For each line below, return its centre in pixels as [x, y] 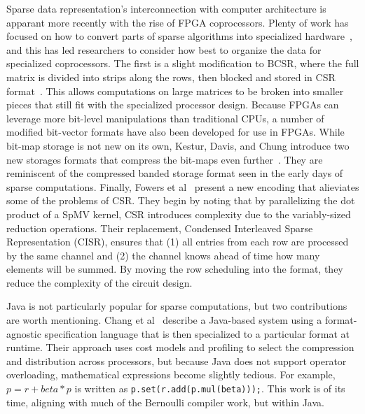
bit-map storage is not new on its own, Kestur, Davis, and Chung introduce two [178, 145]
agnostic [24, 333]
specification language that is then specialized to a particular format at [197, 333]
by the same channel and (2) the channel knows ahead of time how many [163, 255]
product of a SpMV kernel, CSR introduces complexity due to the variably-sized [179, 214]
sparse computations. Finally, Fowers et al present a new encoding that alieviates [183, 186]
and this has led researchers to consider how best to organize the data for [164, 49]
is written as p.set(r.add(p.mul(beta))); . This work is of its [210, 388]
